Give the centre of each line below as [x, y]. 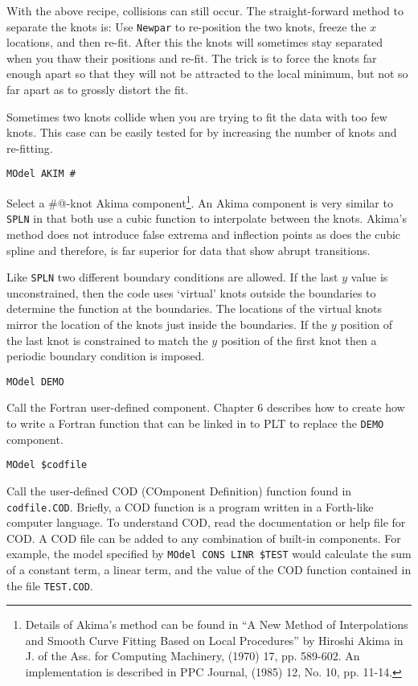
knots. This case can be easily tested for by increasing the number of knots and [202, 132]
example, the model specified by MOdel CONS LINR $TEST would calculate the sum [209, 554]
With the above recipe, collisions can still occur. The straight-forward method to [205, 10]
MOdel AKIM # [41, 174]
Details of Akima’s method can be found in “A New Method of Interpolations [217, 624]
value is [369, 277]
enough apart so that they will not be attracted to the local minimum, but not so [207, 74]
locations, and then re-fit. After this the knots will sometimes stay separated [195, 42]
